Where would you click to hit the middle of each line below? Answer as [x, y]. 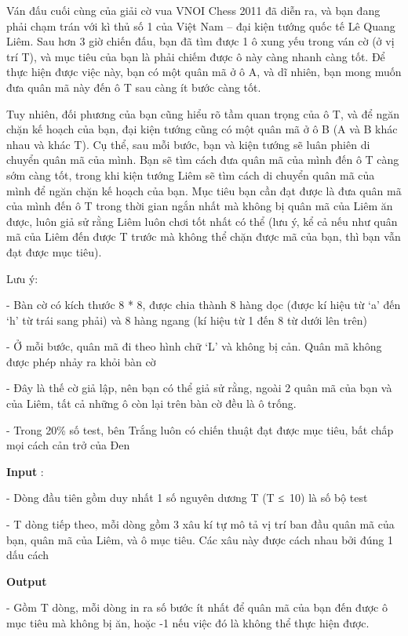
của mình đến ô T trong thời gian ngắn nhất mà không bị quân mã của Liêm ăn [200, 206]
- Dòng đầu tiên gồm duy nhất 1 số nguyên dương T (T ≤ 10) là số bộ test [187, 498]
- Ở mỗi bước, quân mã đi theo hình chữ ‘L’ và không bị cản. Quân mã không [194, 346]
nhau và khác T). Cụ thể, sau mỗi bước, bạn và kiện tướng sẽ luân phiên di [188, 144]
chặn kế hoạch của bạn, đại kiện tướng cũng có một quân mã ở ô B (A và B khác [202, 129]
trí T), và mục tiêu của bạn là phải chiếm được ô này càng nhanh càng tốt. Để [196, 56]
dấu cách [28, 555]
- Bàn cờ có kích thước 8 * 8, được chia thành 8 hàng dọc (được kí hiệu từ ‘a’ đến [204, 305]
